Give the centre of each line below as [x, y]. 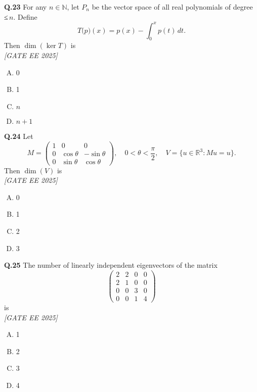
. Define [25, 16]
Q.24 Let [19, 136]
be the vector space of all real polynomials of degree [172, 7]
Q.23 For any [26, 7]
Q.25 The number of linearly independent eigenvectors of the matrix [111, 265]
